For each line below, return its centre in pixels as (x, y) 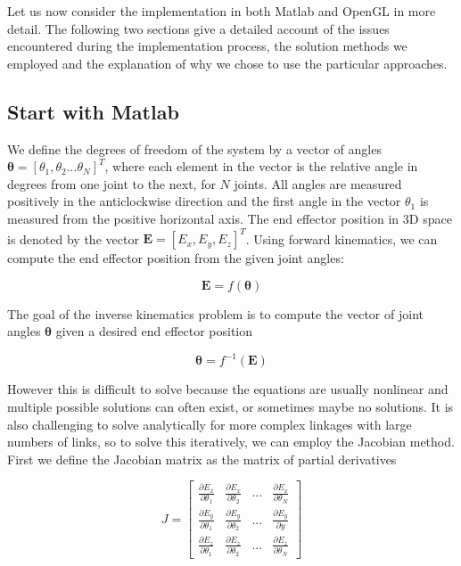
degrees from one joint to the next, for (111, 183)
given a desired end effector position (154, 331)
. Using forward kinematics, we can (342, 238)
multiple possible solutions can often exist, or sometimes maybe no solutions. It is (230, 406)
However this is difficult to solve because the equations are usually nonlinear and (228, 389)
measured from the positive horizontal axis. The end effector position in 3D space (230, 218)
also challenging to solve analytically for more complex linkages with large (210, 424)
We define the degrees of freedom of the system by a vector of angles (194, 148)
